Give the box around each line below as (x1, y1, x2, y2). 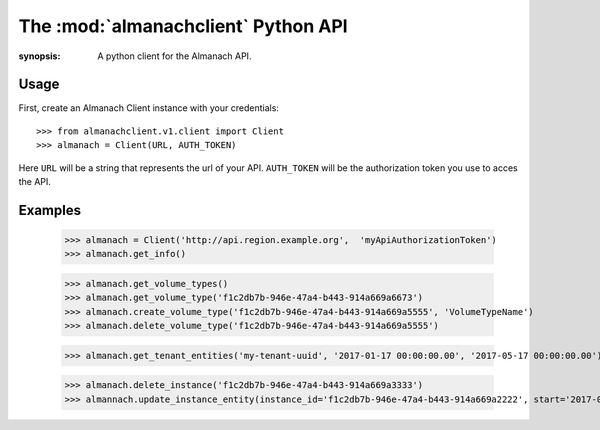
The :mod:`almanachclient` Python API (18, 15, 349, 37)
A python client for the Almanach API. (97, 50, 252, 62)
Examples (18, 201, 82, 219)
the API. (18, 176, 52, 188)
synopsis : (18, 50, 61, 62)
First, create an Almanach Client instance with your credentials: (18, 102, 280, 114)
